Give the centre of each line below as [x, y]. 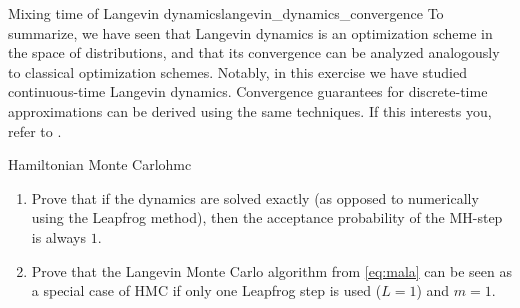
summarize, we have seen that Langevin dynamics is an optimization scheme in [250, 32]
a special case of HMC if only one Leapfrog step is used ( [206, 290]
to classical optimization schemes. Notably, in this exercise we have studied [238, 71]
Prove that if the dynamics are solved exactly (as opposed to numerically [255, 197]
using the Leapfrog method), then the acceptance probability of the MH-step [267, 217]
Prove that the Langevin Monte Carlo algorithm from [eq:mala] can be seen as [271, 270]
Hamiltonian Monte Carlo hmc [100, 164]
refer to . [35, 130]
